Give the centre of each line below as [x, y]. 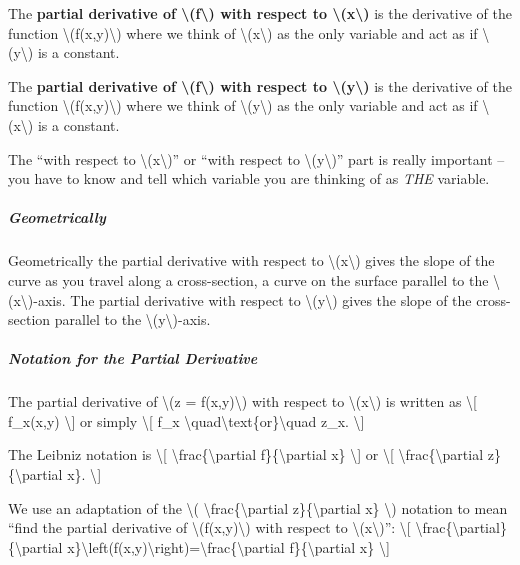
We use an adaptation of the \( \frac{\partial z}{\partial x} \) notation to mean [258, 507]
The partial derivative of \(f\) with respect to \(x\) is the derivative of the [260, 13]
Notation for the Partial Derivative [133, 358]
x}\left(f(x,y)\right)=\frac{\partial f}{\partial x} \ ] [228, 546]
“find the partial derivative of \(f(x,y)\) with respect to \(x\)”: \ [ [209, 527]
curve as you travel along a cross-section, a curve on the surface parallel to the [248, 279]
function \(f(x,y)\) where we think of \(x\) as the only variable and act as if [243, 32]
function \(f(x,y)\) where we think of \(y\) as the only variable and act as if [243, 105]
